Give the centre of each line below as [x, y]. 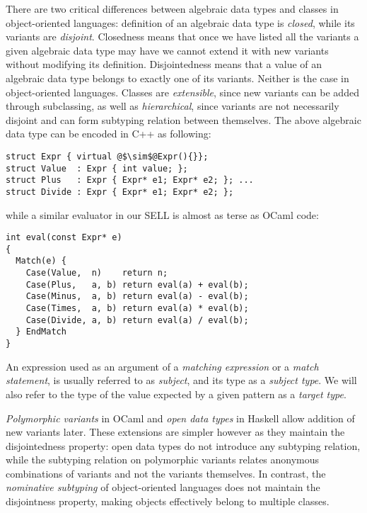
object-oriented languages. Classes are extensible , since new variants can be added [182, 92]
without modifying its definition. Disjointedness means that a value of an [164, 64]
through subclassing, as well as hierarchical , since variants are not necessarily [173, 106]
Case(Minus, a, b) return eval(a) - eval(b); [137, 297]
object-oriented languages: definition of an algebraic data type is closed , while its [180, 22]
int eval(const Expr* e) [64, 238]
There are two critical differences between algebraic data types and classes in [172, 9]
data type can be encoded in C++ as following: [109, 134]
